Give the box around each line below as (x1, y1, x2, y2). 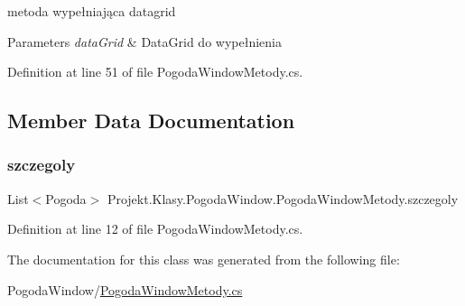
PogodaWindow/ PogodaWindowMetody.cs (7, 280, 243, 299)
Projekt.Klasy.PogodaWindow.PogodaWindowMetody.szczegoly (107, 189, 459, 208)
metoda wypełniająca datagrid (7, 2, 176, 20)
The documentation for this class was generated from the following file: (7, 249, 400, 268)
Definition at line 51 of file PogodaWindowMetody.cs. (7, 62, 303, 81)
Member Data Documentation (7, 107, 295, 134)
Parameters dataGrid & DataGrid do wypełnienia (7, 32, 282, 51)
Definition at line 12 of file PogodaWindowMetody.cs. (7, 219, 303, 238)
